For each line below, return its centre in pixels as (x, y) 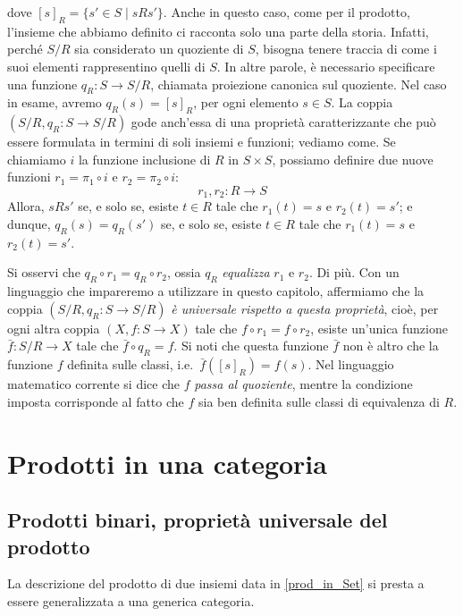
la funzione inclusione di (144, 159)
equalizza (246, 272)
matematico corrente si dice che (93, 384)
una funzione (42, 84)
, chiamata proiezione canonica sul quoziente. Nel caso (299, 84)
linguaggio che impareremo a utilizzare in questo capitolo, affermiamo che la (216, 291)
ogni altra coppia (54, 328)
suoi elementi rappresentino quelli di (106, 66)
